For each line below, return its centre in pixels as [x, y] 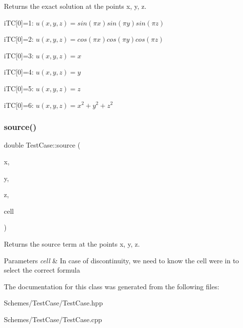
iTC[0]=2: [19, 39]
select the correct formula [42, 270]
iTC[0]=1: [19, 22]
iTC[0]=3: [19, 55]
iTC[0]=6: [19, 105]
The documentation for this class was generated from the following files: [112, 286]
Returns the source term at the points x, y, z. [72, 243]
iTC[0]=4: [19, 72]
